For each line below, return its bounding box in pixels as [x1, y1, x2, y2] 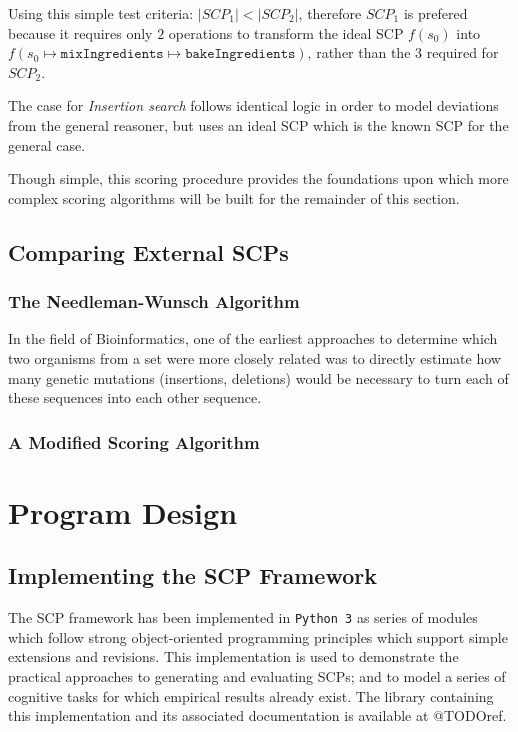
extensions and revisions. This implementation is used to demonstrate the [8, 646, 459, 667]
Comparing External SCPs [8, 236, 289, 267]
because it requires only [8, 22, 153, 43]
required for [426, 42, 499, 63]
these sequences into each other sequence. [8, 387, 262, 408]
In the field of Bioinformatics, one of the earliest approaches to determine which [8, 328, 498, 349]
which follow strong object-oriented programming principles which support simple [8, 626, 508, 647]
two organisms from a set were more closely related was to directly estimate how [8, 347, 501, 368]
